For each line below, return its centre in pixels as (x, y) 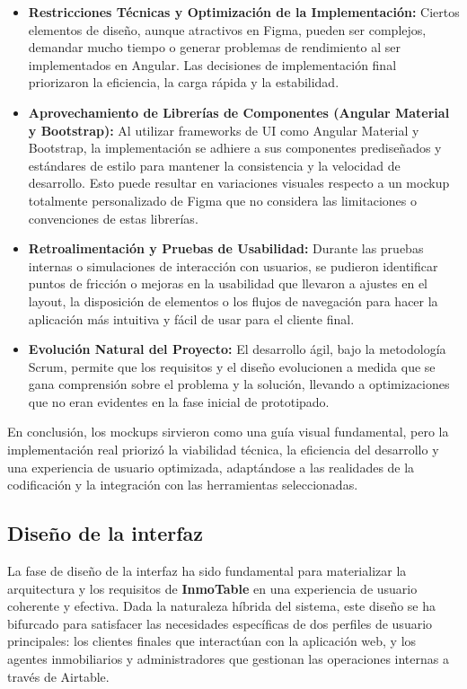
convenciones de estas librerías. (113, 218)
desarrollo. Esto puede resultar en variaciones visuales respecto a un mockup (239, 183)
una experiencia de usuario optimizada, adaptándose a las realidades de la (211, 467)
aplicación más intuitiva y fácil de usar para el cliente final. (191, 318)
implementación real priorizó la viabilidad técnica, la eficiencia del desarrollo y (223, 450)
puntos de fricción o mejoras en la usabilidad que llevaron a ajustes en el (228, 283)
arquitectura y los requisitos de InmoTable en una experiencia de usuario (212, 588)
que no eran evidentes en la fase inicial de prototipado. (179, 401)
